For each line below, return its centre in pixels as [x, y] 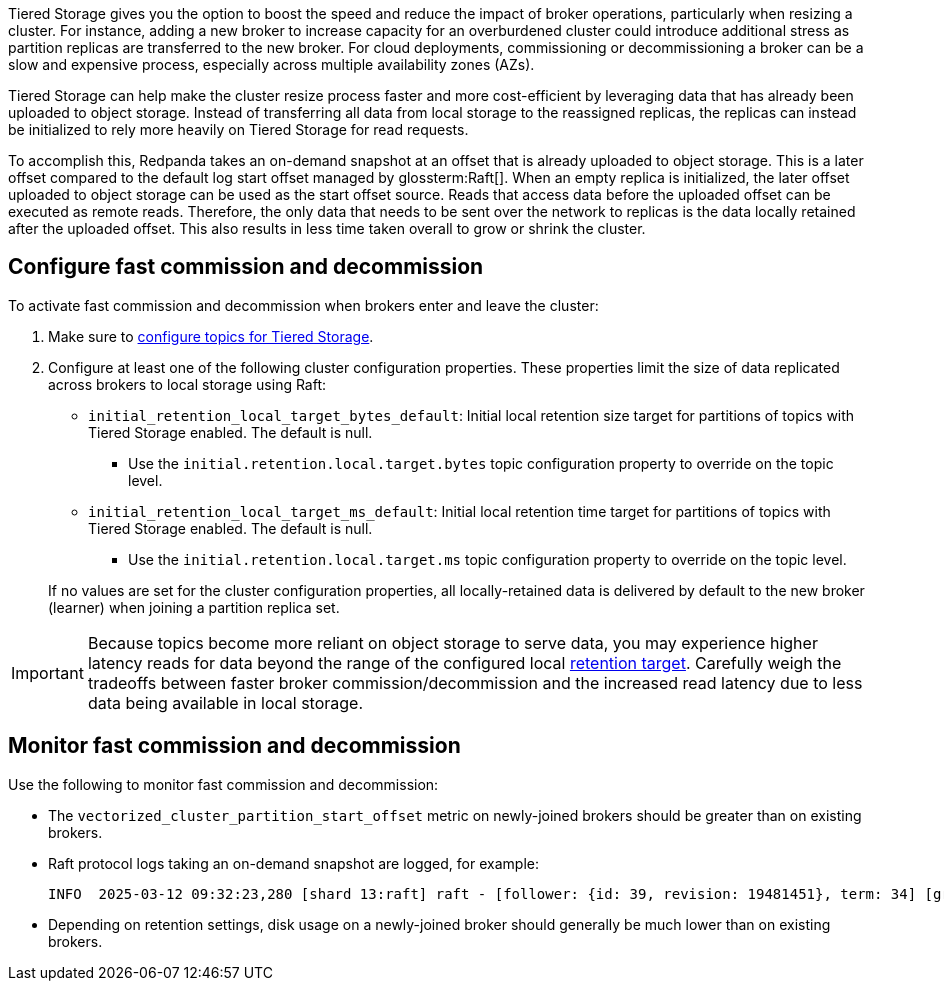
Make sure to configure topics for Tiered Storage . [211, 336]
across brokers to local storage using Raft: [187, 384]
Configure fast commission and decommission [246, 267]
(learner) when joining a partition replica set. [194, 607]
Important [47, 672]
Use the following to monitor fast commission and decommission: [223, 784]
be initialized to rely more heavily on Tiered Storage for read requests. [238, 129]
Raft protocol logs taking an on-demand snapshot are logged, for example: [293, 863]
